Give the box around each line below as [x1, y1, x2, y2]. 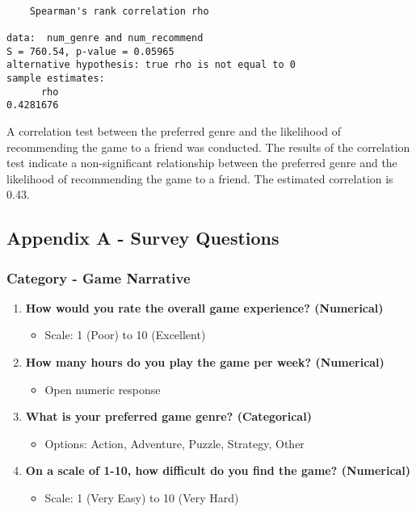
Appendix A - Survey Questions [6, 225, 279, 250]
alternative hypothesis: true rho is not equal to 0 [6, 59, 296, 71]
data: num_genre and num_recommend [6, 31, 204, 44]
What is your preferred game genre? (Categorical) [25, 408, 312, 425]
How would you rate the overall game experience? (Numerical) [25, 299, 384, 316]
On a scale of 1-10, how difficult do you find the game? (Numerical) [25, 462, 411, 479]
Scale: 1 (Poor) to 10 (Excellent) [44, 326, 206, 343]
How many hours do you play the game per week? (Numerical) [25, 354, 384, 371]
